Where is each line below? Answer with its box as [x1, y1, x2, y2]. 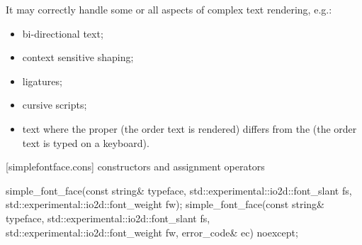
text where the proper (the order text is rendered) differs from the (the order [22, 121, 357, 136]
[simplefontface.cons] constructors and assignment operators [6, 159, 265, 174]
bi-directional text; [22, 26, 103, 40]
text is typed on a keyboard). [22, 135, 149, 150]
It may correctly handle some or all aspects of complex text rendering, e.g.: [6, 2, 332, 16]
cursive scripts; [22, 97, 87, 112]
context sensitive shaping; [22, 50, 134, 65]
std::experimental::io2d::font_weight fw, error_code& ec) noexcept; [6, 224, 298, 239]
